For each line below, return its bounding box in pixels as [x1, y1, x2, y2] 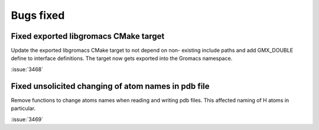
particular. [11, 105, 35, 112]
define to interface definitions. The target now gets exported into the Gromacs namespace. [11, 55, 233, 62]
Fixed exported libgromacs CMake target [11, 31, 165, 41]
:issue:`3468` [11, 65, 44, 73]
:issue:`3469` [11, 115, 44, 123]
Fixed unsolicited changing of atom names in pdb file [11, 81, 210, 91]
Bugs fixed [11, 9, 65, 22]
